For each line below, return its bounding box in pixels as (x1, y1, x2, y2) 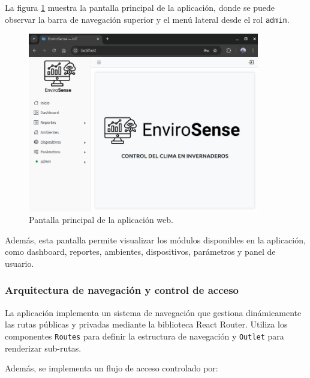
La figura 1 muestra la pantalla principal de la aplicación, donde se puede (5, 1, 275, 13)
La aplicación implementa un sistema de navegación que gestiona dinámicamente (5, 306, 302, 319)
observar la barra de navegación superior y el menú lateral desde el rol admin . (5, 13, 290, 25)
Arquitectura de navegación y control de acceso (5, 282, 239, 297)
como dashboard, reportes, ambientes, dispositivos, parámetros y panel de (5, 245, 276, 258)
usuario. (5, 257, 34, 269)
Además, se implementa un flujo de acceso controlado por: (5, 362, 218, 374)
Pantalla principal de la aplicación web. (29, 213, 173, 226)
